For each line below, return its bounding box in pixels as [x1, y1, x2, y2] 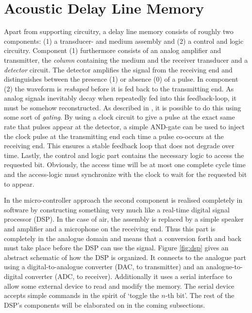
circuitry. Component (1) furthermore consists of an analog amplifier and [4, 45, 221, 55]
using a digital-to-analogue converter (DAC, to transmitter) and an [4, 261, 204, 272]
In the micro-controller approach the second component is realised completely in [4, 195, 243, 205]
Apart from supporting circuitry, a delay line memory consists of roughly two [4, 26, 234, 36]
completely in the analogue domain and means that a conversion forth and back [4, 233, 242, 243]
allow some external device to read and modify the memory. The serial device [4, 280, 235, 291]
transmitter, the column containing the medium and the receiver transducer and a [4, 54, 248, 65]
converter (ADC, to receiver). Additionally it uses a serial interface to [25, 271, 232, 281]
